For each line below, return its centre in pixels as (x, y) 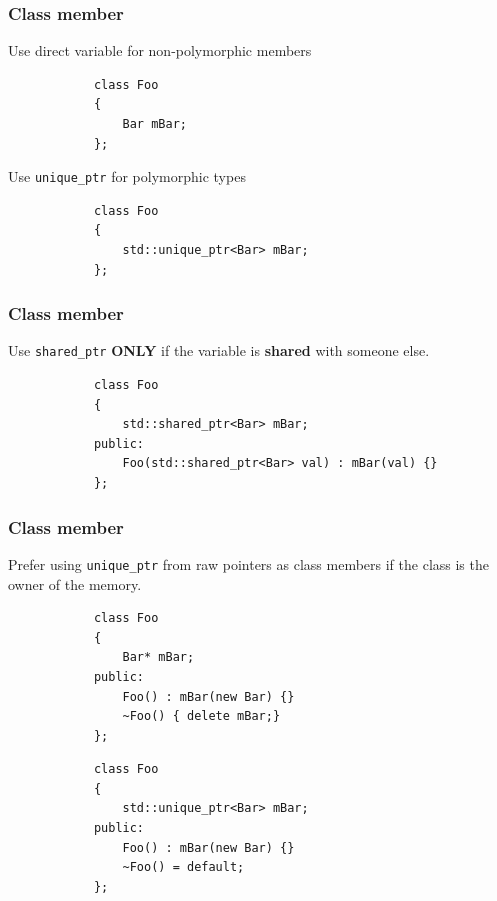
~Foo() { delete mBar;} (201, 716)
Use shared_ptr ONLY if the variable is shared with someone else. (219, 350)
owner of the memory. (75, 583)
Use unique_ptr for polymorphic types (127, 176)
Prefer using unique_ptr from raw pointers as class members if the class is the (248, 563)
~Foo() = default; (183, 867)
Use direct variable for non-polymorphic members (160, 50)
